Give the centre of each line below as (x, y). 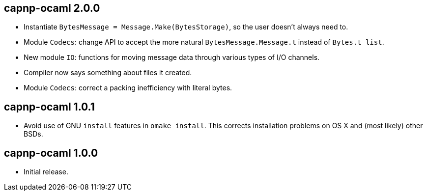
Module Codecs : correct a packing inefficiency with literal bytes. (128, 88)
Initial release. (46, 172)
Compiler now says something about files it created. (108, 73)
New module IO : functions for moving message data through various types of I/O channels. (172, 57)
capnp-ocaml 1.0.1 (49, 107)
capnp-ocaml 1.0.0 (51, 153)
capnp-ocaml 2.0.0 (52, 8)
